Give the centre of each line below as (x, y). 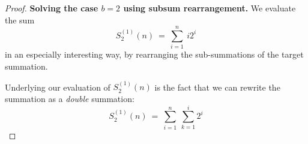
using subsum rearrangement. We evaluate (210, 8)
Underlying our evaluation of (58, 87)
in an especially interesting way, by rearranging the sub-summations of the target (154, 54)
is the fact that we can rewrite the (217, 87)
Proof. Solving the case (52, 8)
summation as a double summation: (70, 98)
